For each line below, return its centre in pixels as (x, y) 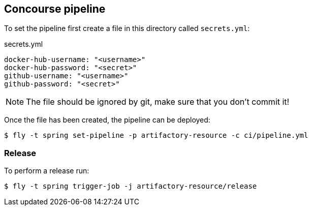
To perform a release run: (47, 171)
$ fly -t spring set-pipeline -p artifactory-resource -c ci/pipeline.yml (156, 136)
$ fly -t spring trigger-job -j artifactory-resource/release (131, 186)
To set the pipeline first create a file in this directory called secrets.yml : (127, 28)
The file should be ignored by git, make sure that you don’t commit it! (158, 102)
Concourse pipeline (55, 9)
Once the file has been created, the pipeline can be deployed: (107, 120)
